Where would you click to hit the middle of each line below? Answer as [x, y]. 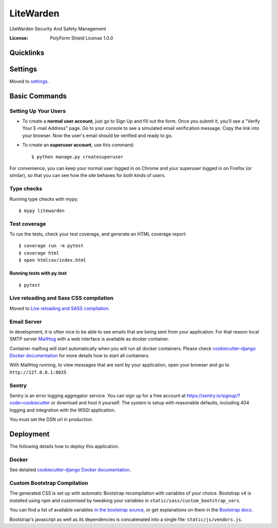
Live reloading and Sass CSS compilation [62, 298]
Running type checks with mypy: [44, 199]
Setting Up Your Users [38, 111]
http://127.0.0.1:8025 [38, 372]
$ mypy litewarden [42, 211]
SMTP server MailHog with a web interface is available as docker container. [89, 339]
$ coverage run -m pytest [51, 246]
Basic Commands [38, 96]
